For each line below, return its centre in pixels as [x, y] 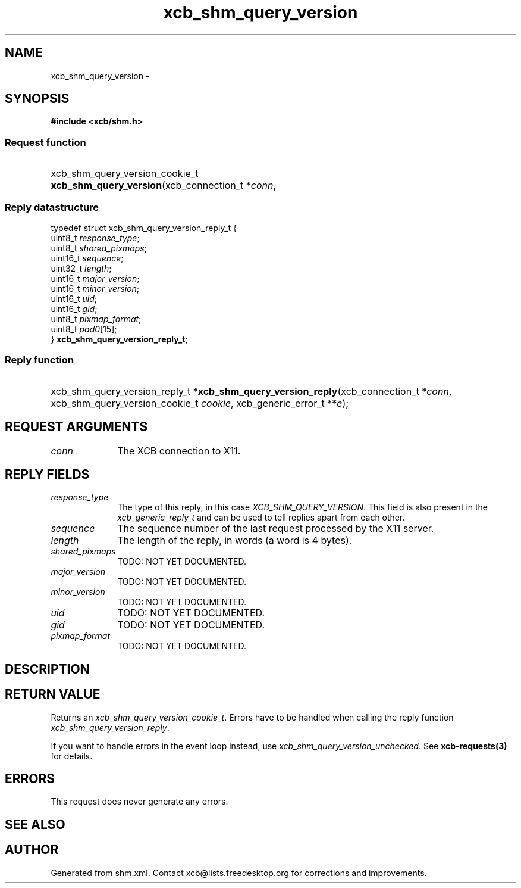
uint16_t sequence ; [87, 258]
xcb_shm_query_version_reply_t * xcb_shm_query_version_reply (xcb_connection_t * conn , [251, 391]
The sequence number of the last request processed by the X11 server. [276, 529]
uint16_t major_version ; [95, 278]
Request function [45, 142]
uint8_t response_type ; [95, 238]
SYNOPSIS [37, 99]
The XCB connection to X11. [179, 451]
